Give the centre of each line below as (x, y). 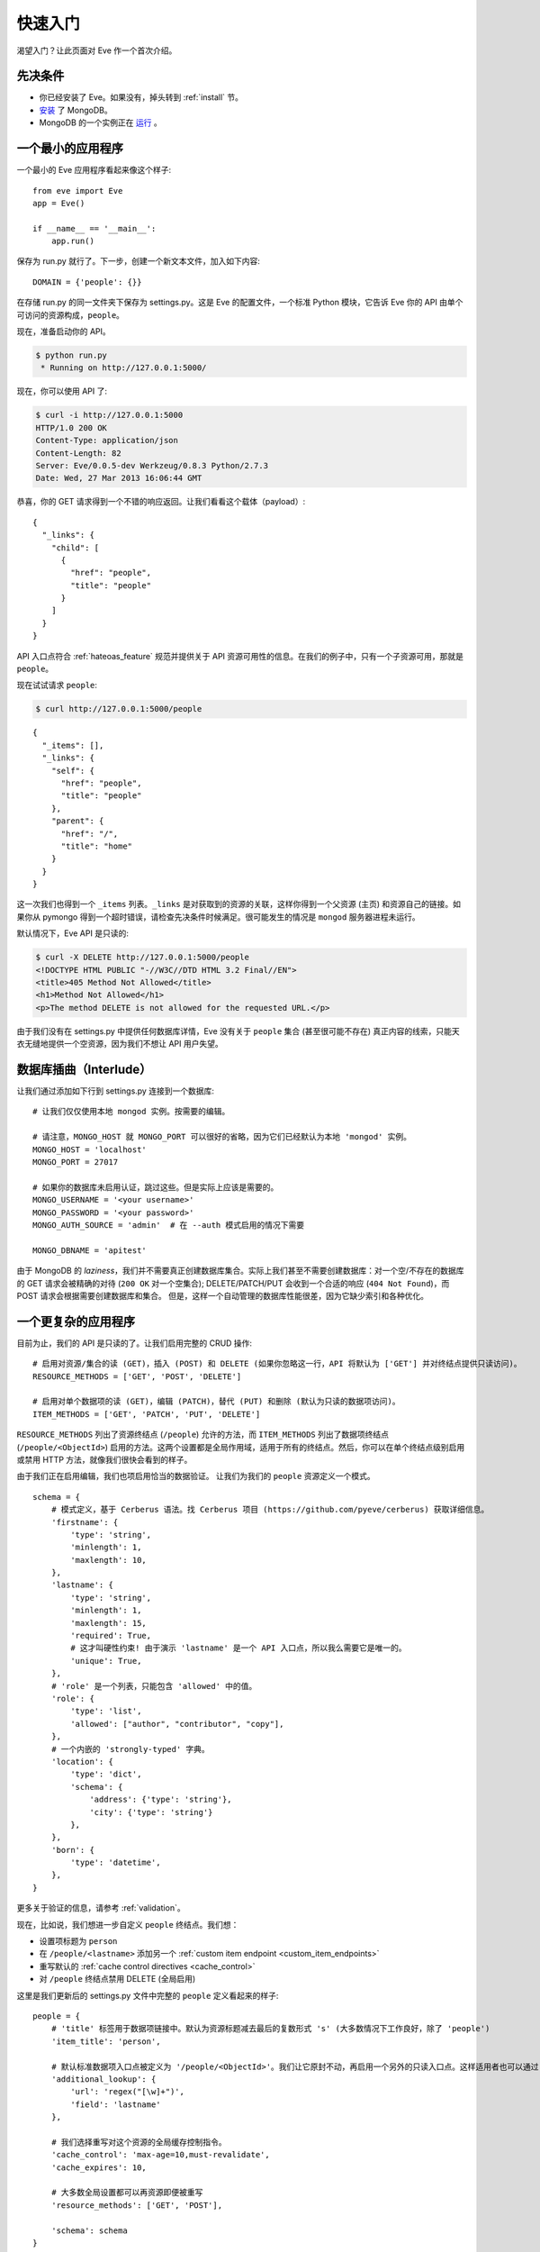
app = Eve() (59, 203)
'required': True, (111, 1636)
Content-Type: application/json (107, 440)
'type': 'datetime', (116, 1863)
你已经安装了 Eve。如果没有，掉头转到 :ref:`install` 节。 (141, 97)
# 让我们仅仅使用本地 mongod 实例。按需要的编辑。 (131, 1112)
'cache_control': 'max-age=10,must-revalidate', (160, 2155)
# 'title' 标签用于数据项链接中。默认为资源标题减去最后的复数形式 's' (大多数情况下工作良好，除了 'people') (270, 2029)
